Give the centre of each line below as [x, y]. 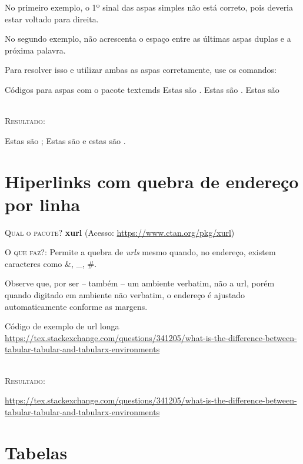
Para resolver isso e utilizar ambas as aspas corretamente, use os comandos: [141, 70]
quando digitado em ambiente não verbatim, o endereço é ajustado [125, 295]
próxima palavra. [35, 50]
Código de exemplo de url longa [62, 326]
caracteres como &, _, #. [51, 263]
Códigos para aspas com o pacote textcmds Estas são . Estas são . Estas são [142, 89]
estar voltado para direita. [52, 19]
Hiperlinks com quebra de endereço [152, 181]
